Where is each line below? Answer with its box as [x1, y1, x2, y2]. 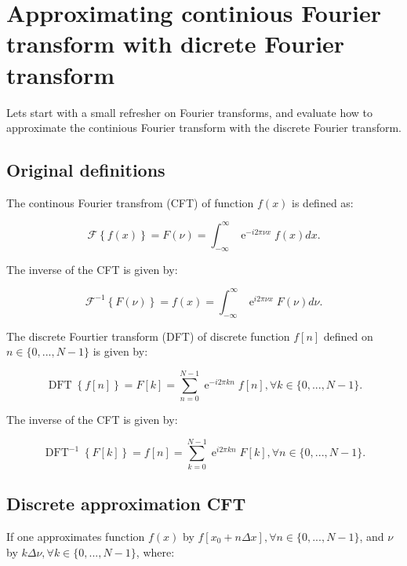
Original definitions [6, 158, 165, 182]
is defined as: [292, 194, 354, 210]
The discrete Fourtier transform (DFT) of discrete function [6, 327, 290, 344]
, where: [136, 543, 175, 560]
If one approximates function [6, 528, 145, 544]
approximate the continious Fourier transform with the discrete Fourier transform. [6, 119, 402, 136]
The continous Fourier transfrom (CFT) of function [6, 194, 254, 210]
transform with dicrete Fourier [6, 27, 345, 60]
